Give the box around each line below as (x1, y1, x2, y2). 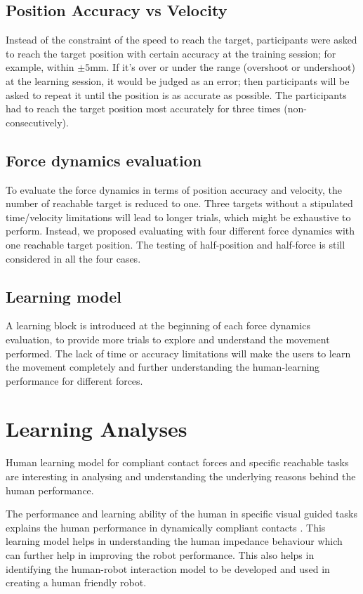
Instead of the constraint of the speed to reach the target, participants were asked (6, 32, 357, 47)
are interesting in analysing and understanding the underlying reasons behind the (6, 469, 356, 484)
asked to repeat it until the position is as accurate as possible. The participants (6, 87, 347, 102)
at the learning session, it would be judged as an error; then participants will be (6, 73, 350, 88)
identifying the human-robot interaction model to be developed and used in (6, 561, 330, 576)
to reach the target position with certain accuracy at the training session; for (6, 46, 336, 60)
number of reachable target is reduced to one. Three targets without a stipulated (6, 196, 353, 211)
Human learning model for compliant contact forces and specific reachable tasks (6, 455, 349, 470)
